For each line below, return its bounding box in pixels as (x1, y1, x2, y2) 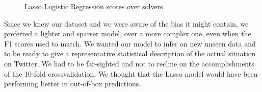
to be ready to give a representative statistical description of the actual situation (4, 48, 256, 59)
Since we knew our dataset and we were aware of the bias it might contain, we (4, 18, 249, 29)
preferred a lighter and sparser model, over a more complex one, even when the (4, 28, 251, 39)
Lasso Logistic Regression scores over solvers (24, 1, 163, 11)
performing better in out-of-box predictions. (4, 78, 141, 89)
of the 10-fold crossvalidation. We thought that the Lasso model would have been (4, 68, 258, 79)
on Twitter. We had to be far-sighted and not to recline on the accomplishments (4, 58, 254, 68)
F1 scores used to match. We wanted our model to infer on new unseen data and (4, 38, 256, 49)
